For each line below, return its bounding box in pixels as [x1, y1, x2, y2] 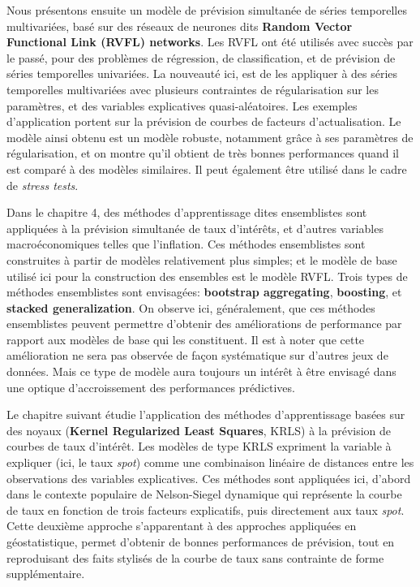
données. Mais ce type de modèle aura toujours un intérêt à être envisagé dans [6, 363, 396, 380]
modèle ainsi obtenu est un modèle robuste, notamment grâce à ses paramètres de [6, 128, 414, 145]
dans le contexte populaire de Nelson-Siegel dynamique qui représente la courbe [6, 486, 402, 503]
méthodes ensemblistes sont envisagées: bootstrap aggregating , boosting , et [6, 283, 402, 300]
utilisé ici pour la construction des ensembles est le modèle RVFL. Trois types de [6, 267, 408, 284]
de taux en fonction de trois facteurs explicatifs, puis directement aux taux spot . [6, 501, 405, 518]
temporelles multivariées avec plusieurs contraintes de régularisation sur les [6, 80, 379, 97]
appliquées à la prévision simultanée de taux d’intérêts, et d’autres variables [6, 219, 384, 236]
